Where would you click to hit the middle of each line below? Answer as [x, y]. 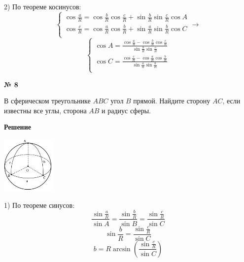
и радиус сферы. [126, 110]
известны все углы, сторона [45, 110]
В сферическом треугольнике [47, 101]
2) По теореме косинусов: [43, 6]
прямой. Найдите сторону [172, 101]
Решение [17, 127]
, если [231, 101]
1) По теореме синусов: [39, 205]
